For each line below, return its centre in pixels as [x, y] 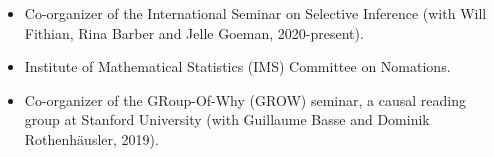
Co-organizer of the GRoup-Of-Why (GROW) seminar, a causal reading [245, 99]
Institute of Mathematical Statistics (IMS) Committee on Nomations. [237, 66]
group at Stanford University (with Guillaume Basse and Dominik [227, 119]
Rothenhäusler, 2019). [91, 138]
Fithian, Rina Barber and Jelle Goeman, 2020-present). [194, 32]
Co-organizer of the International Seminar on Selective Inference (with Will [255, 13]
